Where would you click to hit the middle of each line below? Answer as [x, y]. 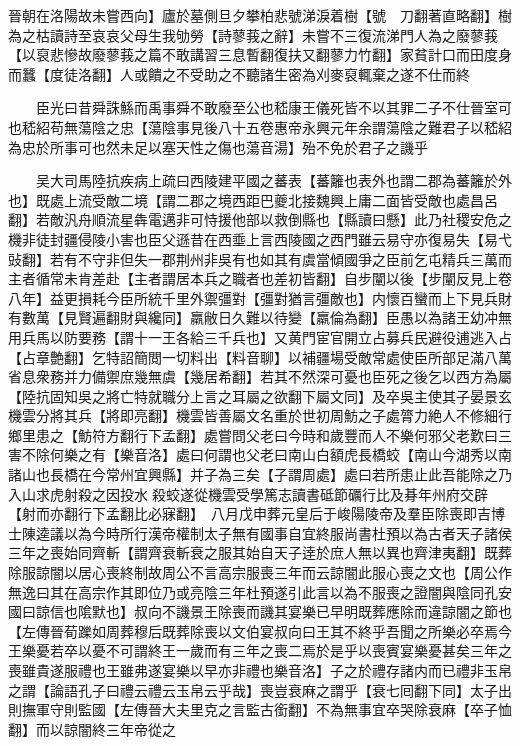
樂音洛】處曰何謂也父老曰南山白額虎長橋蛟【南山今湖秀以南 [315, 454]
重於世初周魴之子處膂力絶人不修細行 [392, 415]
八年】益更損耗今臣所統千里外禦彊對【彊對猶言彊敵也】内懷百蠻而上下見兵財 [260, 297]
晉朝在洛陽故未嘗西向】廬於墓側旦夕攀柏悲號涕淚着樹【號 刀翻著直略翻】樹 [260, 15]
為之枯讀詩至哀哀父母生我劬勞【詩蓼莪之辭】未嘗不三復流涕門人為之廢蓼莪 [253, 34]
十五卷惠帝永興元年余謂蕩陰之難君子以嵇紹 [371, 126]
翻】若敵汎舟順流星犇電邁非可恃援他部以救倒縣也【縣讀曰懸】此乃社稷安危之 [260, 219]
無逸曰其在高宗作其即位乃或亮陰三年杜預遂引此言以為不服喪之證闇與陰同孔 [253, 591]
